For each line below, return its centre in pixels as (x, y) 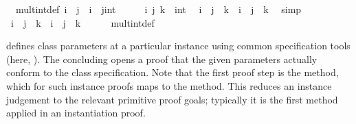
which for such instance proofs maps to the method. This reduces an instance (169, 85)
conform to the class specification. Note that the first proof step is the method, (173, 72)
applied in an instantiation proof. (76, 113)
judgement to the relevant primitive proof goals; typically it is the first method (172, 99)
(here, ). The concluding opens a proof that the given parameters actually (162, 59)
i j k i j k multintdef (82, 22)
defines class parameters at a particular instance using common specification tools (178, 46)
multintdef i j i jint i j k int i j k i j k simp (158, 9)
